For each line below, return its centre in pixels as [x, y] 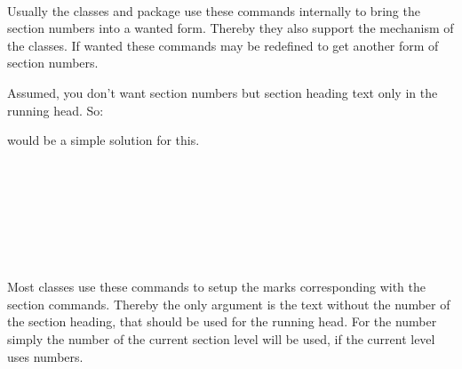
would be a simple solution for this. [104, 140]
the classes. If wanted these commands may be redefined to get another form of [223, 45]
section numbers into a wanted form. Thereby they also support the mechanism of [231, 28]
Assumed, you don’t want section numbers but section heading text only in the [223, 92]
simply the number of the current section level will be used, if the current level [221, 339]
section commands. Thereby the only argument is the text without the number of [229, 304]
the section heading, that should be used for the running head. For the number [222, 321]
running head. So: [56, 110]
